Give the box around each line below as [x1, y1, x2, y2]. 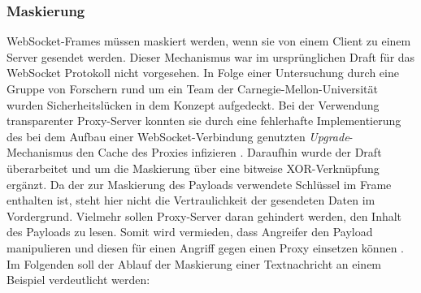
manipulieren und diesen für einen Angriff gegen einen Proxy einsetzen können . [7, 239, 404, 256]
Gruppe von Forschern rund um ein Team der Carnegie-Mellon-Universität [7, 80, 378, 97]
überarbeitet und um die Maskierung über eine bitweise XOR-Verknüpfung [7, 159, 380, 176]
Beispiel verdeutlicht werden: [7, 271, 150, 288]
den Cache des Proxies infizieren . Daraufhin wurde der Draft [76, 144, 382, 161]
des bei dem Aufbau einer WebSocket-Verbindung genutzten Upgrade [7, 127, 349, 144]
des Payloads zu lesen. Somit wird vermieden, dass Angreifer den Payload [7, 223, 373, 240]
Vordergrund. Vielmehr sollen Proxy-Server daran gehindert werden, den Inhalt [7, 207, 402, 224]
